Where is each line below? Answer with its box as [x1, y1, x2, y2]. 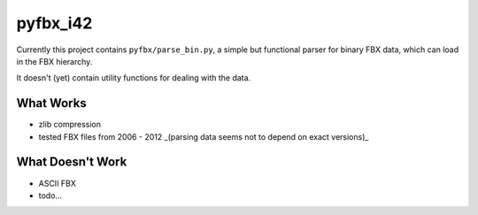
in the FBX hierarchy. [16, 56, 93, 66]
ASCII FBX [38, 178, 77, 188]
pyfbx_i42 [16, 13, 93, 33]
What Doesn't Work [16, 155, 127, 170]
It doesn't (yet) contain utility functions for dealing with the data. [16, 73, 251, 83]
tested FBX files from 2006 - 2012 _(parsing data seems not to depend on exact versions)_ [38, 131, 369, 142]
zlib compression [38, 119, 102, 130]
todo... [38, 190, 62, 201]
